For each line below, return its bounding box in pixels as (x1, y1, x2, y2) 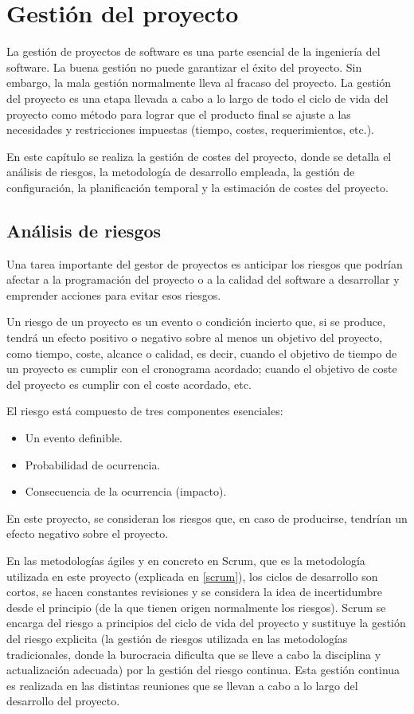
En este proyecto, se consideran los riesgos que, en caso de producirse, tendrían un (6, 509, 408, 526)
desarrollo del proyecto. (6, 692, 120, 709)
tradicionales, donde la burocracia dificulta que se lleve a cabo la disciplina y (6, 645, 381, 662)
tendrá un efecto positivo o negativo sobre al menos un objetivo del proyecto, (6, 329, 383, 346)
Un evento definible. (25, 430, 123, 446)
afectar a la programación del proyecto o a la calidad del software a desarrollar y (6, 271, 400, 288)
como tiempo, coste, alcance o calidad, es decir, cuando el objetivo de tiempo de (6, 344, 397, 361)
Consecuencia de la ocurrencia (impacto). (25, 483, 227, 500)
